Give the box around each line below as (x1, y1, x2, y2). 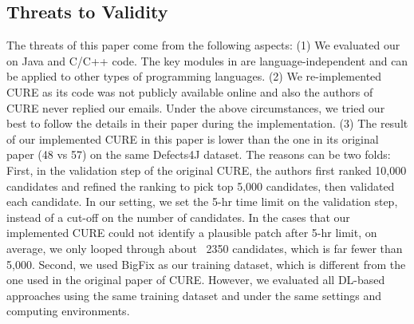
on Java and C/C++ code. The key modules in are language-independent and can (6, 52, 408, 69)
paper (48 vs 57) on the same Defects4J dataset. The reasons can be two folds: (6, 146, 391, 163)
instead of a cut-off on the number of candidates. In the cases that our (6, 208, 350, 225)
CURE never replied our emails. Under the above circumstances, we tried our (6, 99, 385, 116)
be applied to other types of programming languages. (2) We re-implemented (6, 68, 382, 85)
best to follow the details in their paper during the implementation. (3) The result (6, 115, 408, 132)
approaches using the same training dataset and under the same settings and (6, 286, 382, 303)
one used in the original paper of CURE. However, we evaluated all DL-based (6, 271, 385, 288)
